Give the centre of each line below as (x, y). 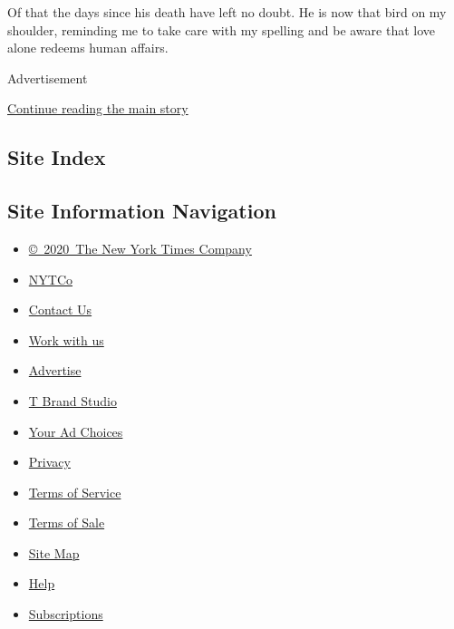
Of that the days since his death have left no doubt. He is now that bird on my (227, 12)
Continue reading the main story (98, 108)
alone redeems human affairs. (88, 48)
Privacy (49, 462)
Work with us (66, 339)
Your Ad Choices (76, 431)
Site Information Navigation (142, 211)
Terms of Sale (67, 523)
